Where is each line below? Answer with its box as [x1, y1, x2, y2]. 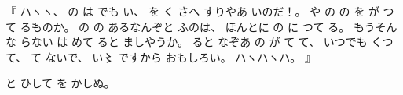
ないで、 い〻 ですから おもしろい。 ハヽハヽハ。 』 [45, 48, 316, 65]
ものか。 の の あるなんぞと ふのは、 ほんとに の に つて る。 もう [31, 18, 376, 34]
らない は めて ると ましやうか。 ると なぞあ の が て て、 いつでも [20, 33, 368, 50]
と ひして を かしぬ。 [5, 75, 115, 91]
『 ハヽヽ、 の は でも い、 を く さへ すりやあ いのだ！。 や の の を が [5, 3, 379, 19]
